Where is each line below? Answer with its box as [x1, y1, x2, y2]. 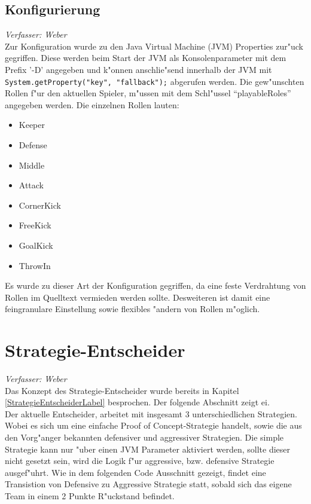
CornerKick [19, 198, 61, 211]
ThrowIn [19, 259, 51, 271]
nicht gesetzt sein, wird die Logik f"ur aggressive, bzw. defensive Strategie [5, 454, 275, 467]
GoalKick [19, 239, 53, 251]
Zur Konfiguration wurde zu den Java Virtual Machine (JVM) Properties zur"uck [5, 39, 303, 52]
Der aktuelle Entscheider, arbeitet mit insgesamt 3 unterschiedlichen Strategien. [5, 407, 297, 420]
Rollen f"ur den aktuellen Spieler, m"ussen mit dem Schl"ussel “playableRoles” [5, 87, 291, 99]
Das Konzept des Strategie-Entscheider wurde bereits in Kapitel [5, 384, 239, 396]
